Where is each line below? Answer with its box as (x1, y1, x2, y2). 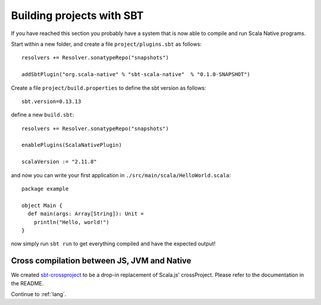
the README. (11, 279, 44, 287)
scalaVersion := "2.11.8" (21, 158, 97, 165)
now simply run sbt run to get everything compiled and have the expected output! (11, 240, 216, 247)
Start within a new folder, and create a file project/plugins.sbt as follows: (11, 40, 202, 48)
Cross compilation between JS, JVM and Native (11, 256, 191, 266)
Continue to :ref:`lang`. (11, 291, 67, 298)
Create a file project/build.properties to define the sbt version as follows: (11, 84, 206, 92)
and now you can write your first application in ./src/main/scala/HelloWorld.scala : (11, 171, 231, 178)
